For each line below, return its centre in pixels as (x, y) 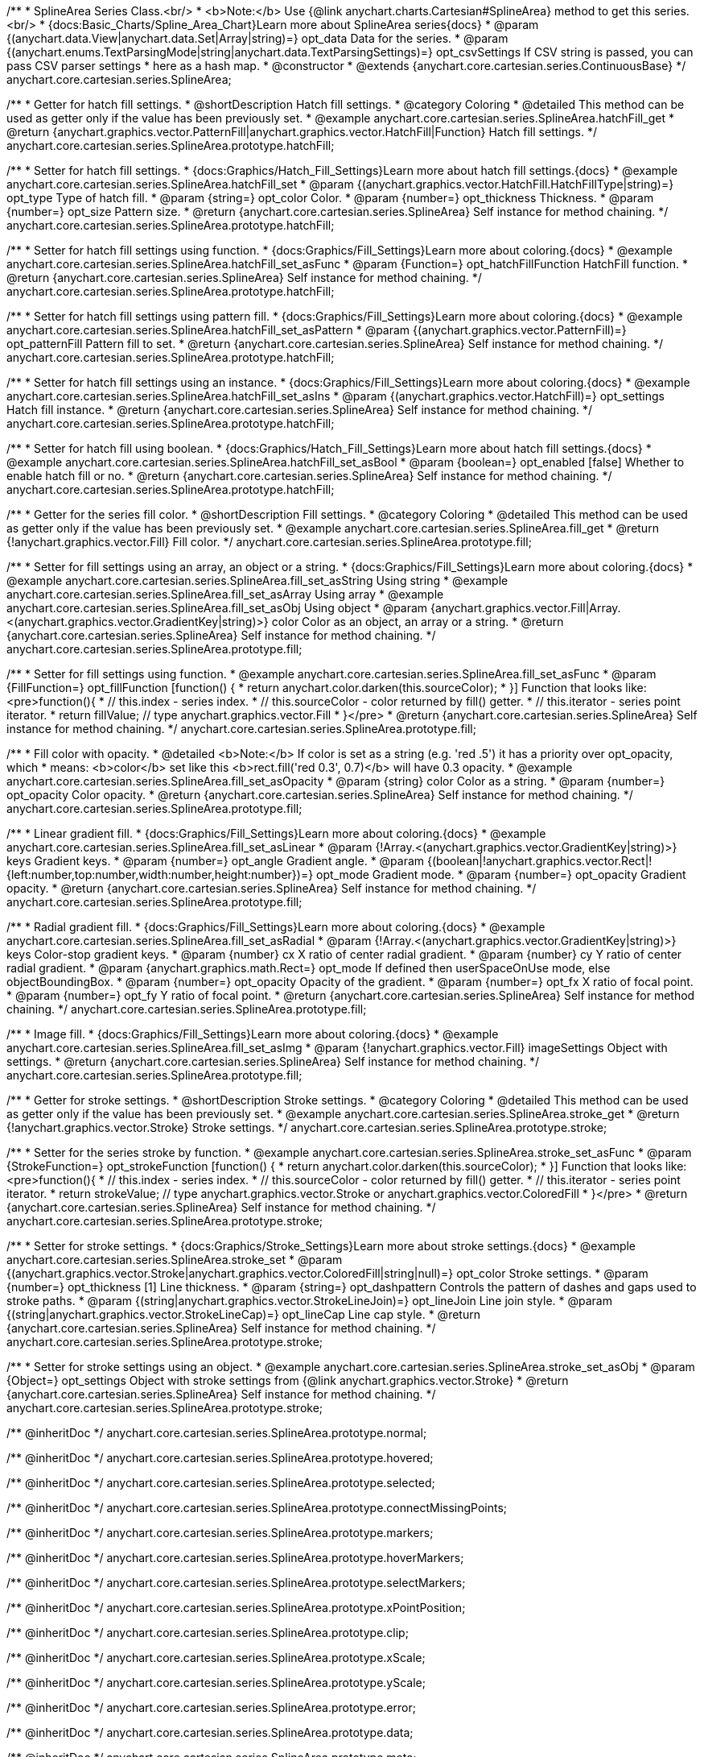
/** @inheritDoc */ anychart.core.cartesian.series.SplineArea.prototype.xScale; (216, 1658)
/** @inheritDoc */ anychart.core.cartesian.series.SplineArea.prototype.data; (210, 1732)
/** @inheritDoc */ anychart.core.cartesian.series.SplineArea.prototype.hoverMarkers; (235, 1558)
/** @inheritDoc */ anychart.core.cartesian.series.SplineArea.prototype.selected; (221, 1483)
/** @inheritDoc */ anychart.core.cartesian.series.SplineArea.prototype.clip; (208, 1633)
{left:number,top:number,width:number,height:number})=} (160, 874)
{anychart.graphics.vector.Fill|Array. (526, 608)
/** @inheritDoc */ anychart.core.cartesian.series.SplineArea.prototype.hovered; (220, 1458)
